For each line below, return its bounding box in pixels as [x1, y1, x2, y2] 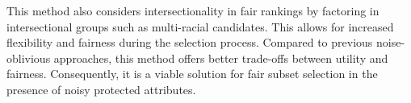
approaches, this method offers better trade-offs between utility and [53, 49, 388, 66]
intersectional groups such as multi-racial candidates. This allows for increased [6, 18, 394, 35]
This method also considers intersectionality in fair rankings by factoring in [6, 2, 380, 19]
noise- [376, 34, 405, 51]
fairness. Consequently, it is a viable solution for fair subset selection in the [6, 65, 378, 82]
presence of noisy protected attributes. [6, 80, 196, 97]
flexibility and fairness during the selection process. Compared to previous [6, 34, 373, 51]
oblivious [6, 49, 51, 66]
